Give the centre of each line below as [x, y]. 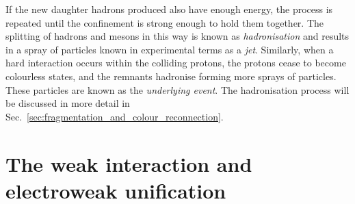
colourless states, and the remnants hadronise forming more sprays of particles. [171, 76]
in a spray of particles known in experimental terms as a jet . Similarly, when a [170, 49]
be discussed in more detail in [68, 103]
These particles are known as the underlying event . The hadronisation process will [177, 89]
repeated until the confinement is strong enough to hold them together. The [165, 22]
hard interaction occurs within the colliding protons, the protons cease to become [176, 63]
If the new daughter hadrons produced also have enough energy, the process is [169, 9]
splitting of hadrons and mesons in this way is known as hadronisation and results [177, 36]
